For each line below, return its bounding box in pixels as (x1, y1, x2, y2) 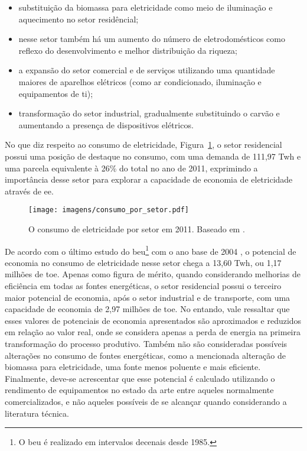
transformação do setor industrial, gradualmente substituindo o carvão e (18, 107, 280, 119)
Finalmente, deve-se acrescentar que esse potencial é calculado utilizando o (5, 372, 275, 384)
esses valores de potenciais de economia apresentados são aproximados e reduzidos (5, 314, 302, 326)
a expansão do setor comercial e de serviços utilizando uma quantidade (18, 64, 275, 76)
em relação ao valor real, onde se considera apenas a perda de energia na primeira (5, 326, 301, 338)
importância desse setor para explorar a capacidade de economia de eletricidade (5, 173, 293, 186)
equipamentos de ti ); (18, 87, 93, 99)
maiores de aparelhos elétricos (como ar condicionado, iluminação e (18, 75, 262, 87)
